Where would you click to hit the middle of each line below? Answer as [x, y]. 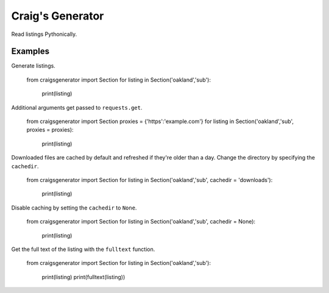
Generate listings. [34, 66]
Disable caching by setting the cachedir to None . [74, 208]
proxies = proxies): [50, 130]
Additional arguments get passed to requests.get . [77, 107]
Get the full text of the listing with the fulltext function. [83, 249]
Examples [30, 51]
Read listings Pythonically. [44, 34]
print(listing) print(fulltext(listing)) [83, 277]
